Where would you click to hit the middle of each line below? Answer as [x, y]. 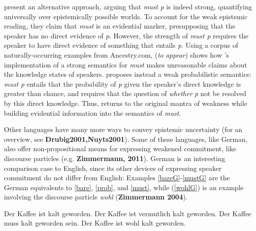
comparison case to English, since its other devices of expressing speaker [113, 168]
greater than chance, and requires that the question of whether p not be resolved [125, 93]
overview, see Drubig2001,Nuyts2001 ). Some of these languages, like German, [126, 139]
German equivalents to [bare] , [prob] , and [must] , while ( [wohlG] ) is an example [124, 187]
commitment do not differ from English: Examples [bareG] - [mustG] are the [117, 178]
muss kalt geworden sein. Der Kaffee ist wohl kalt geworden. [95, 223]
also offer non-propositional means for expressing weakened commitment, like [120, 148]
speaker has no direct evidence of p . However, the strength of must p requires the [126, 35]
